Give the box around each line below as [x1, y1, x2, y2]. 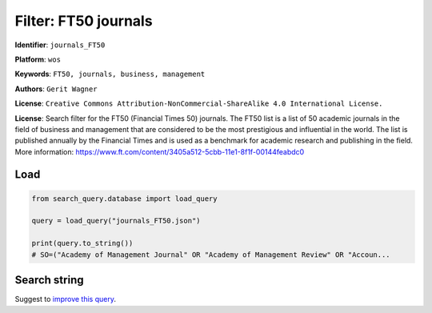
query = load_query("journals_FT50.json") [31, 216, 201, 226]
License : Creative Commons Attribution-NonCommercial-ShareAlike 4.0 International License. [14, 98, 383, 108]
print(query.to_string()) [31, 239, 134, 248]
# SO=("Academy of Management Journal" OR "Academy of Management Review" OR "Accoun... [31, 250, 391, 259]
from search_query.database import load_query [31, 194, 218, 203]
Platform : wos [14, 54, 62, 64]
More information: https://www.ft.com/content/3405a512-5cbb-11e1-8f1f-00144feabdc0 [14, 146, 305, 156]
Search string [14, 273, 84, 287]
